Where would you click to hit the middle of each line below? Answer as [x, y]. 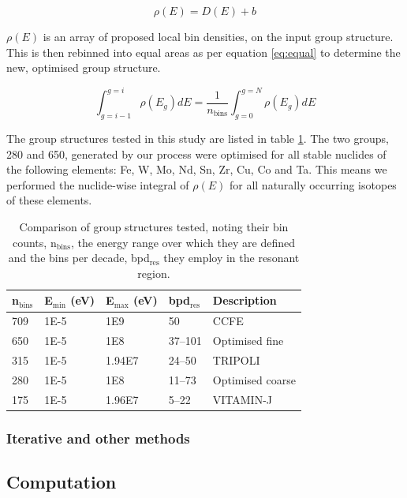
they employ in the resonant [232, 258]
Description [245, 300]
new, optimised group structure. [84, 67]
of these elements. [49, 200]
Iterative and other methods [98, 438]
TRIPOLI [236, 359]
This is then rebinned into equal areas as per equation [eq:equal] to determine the [203, 52]
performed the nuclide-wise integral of [98, 184]
